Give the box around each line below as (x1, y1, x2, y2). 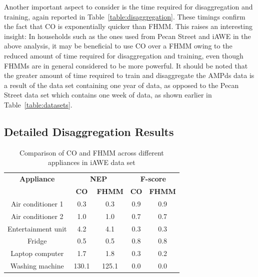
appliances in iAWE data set (48, 157, 135, 167)
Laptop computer (10, 248, 64, 258)
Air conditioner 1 (10, 198, 63, 208)
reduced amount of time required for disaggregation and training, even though (4, 50, 243, 60)
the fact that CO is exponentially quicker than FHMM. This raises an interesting (4, 21, 252, 31)
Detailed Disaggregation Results (4, 123, 174, 139)
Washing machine (10, 260, 64, 271)
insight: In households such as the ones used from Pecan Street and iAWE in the (4, 30, 251, 41)
